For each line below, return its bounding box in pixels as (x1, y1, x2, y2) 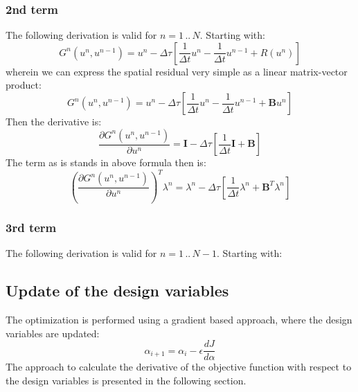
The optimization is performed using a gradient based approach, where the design (6, 312, 352, 327)
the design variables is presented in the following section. (6, 373, 247, 387)
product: (6, 78, 42, 92)
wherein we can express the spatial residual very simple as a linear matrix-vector (6, 64, 348, 78)
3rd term (6, 218, 57, 235)
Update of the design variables (6, 280, 229, 301)
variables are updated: (6, 326, 100, 340)
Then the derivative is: (6, 114, 102, 128)
